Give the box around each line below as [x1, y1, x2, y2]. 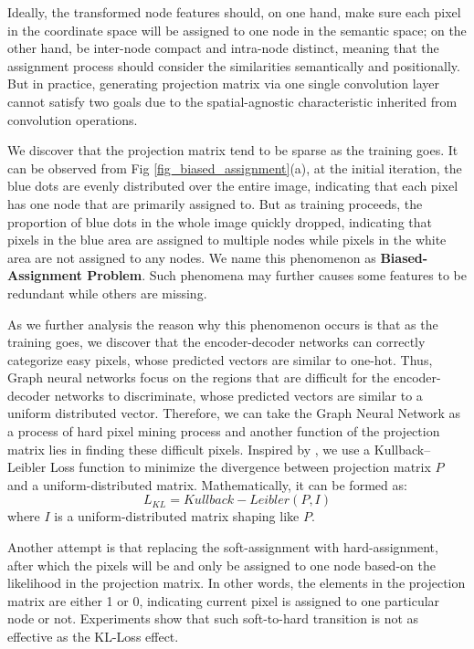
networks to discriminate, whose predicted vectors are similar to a [54, 385, 423, 404]
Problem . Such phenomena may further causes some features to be [87, 266, 467, 285]
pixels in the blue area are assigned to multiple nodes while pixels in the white [7, 230, 447, 249]
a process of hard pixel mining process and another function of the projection [7, 422, 440, 441]
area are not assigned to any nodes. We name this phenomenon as [7, 247, 376, 267]
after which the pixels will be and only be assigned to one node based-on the [7, 555, 436, 574]
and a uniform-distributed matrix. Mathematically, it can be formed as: [7, 475, 407, 494]
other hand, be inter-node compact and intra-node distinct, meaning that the [7, 38, 439, 58]
